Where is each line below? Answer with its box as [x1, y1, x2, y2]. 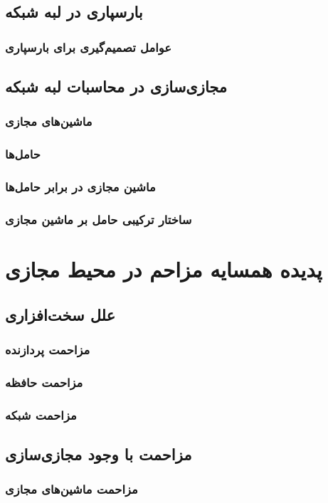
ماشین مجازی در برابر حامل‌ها [5, 178, 156, 196]
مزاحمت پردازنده [5, 340, 90, 358]
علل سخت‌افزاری [5, 303, 116, 325]
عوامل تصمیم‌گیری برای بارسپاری [5, 38, 171, 55]
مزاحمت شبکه [5, 406, 77, 423]
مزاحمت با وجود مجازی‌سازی [5, 443, 192, 465]
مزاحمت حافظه [5, 373, 83, 391]
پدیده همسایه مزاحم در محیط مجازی [5, 254, 322, 283]
